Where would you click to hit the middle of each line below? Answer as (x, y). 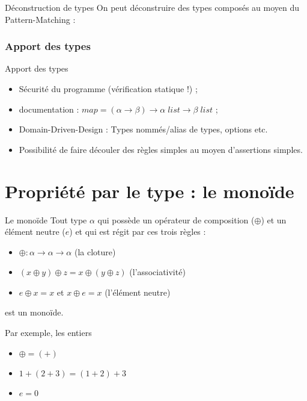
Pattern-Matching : (40, 19)
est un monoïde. (34, 312)
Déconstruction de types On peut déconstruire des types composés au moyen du (152, 7)
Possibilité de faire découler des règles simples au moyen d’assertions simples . (161, 149)
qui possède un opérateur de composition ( (176, 219)
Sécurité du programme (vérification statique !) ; (108, 89)
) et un (274, 219)
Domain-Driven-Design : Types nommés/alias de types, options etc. (143, 129)
